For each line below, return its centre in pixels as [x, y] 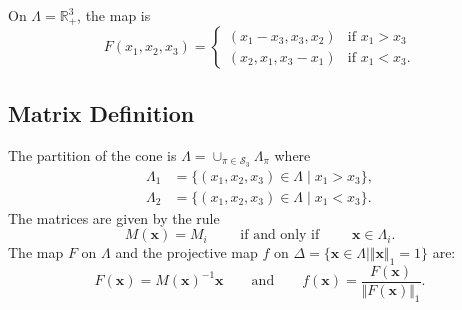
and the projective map [186, 252]
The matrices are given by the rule [114, 217]
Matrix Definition [101, 112]
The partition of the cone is [92, 154]
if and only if [280, 235]
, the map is [114, 15]
